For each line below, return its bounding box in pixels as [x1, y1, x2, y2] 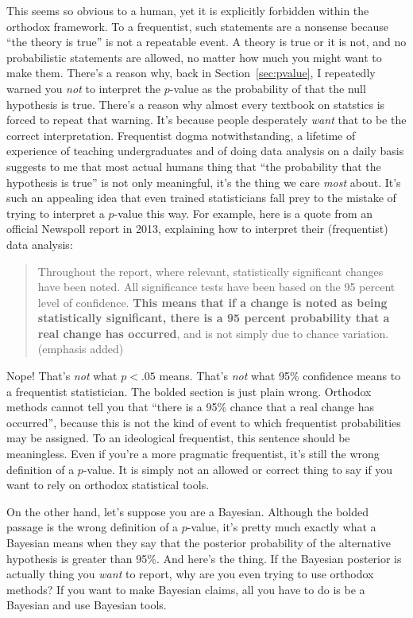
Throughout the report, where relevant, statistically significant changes [37, 262, 384, 279]
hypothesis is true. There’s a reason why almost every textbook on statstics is [6, 95, 385, 112]
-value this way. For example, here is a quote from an [114, 204, 373, 221]
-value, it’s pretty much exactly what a [187, 519, 376, 535]
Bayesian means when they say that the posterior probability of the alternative [6, 534, 392, 550]
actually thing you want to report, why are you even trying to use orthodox [6, 566, 374, 582]
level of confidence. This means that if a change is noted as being [37, 293, 388, 310]
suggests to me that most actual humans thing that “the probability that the [6, 157, 381, 174]
